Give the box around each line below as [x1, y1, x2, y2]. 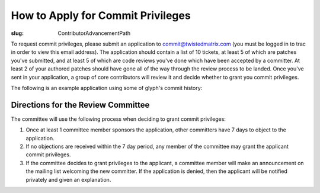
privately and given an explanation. [25, 176, 111, 183]
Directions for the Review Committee [11, 99, 150, 110]
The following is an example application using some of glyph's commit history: [11, 84, 203, 91]
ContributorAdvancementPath [57, 30, 131, 37]
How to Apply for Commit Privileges [11, 9, 191, 22]
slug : [11, 30, 24, 37]
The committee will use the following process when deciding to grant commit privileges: [11, 115, 226, 123]
